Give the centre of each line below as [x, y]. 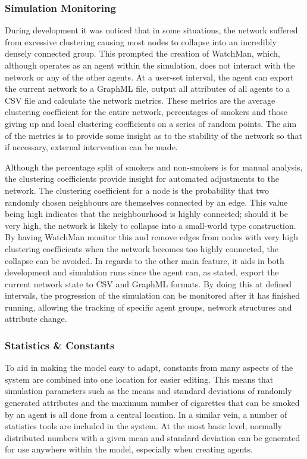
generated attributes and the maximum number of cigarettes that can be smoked [152, 403]
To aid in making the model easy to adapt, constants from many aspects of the [149, 367]
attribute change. [36, 319]
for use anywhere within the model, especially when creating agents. [129, 449]
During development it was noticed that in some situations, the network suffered [151, 30]
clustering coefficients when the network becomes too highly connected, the [142, 248]
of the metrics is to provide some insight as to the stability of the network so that [153, 135]
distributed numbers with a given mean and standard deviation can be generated [153, 437]
